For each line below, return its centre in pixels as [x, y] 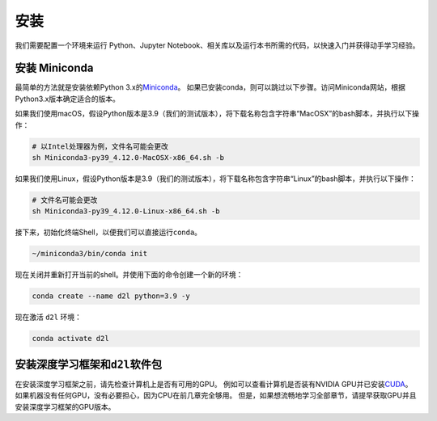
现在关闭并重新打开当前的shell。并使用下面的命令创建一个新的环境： [129, 275]
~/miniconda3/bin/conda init [90, 254]
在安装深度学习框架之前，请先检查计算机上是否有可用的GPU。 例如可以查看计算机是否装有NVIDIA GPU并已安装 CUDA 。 [214, 384]
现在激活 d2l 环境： [49, 317]
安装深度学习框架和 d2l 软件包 [88, 364]
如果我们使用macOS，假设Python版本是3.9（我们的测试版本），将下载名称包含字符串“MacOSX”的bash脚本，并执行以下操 [217, 114]
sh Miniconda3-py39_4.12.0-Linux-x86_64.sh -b [126, 211]
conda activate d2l [70, 339]
